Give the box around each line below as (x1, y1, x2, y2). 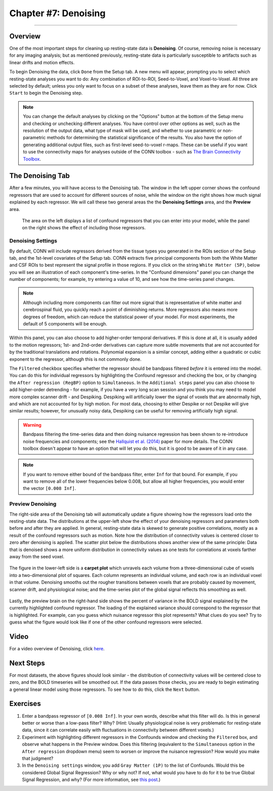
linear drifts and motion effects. (9, 59, 75, 65)
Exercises (9, 699, 41, 708)
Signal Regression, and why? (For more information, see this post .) (22, 777, 161, 783)
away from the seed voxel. (9, 553, 65, 559)
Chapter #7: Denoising (9, 8, 106, 19)
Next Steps (9, 658, 45, 668)
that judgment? (22, 755, 54, 761)
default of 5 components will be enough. (23, 321, 108, 327)
